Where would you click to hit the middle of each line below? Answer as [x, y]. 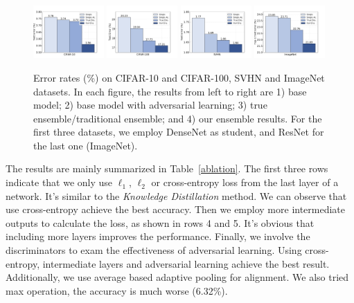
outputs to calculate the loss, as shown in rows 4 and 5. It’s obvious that [160, 222]
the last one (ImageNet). [86, 145]
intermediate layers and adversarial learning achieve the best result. [186, 263]
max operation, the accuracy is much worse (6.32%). [117, 290]
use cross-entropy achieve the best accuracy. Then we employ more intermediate [176, 209]
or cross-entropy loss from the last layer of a [245, 182]
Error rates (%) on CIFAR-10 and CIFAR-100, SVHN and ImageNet [179, 77]
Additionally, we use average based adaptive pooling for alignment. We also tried [177, 277]
